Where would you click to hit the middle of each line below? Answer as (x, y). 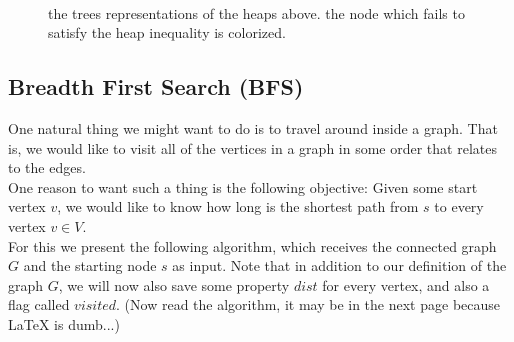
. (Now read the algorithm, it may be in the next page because (308, 304)
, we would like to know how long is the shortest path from (238, 206)
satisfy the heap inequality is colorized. (167, 32)
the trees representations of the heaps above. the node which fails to (256, 12)
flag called (39, 304)
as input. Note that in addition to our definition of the (339, 265)
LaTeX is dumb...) (64, 323)
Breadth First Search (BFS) (156, 86)
